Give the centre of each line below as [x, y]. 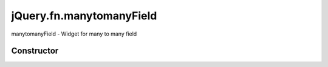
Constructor [35, 51]
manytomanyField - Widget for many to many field [74, 34]
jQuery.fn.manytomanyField [84, 16]
